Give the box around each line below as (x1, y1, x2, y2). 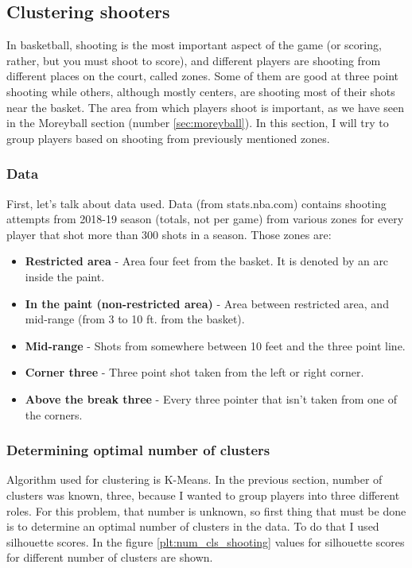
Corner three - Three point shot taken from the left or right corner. (25, 364, 364, 381)
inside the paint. (25, 268, 105, 284)
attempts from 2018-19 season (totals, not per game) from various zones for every (6, 211, 404, 227)
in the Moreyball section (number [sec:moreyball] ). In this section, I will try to (6, 114, 389, 131)
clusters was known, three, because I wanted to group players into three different (6, 486, 400, 503)
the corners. (25, 406, 83, 423)
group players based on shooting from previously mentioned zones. (6, 129, 330, 146)
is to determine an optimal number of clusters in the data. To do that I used (6, 518, 379, 535)
